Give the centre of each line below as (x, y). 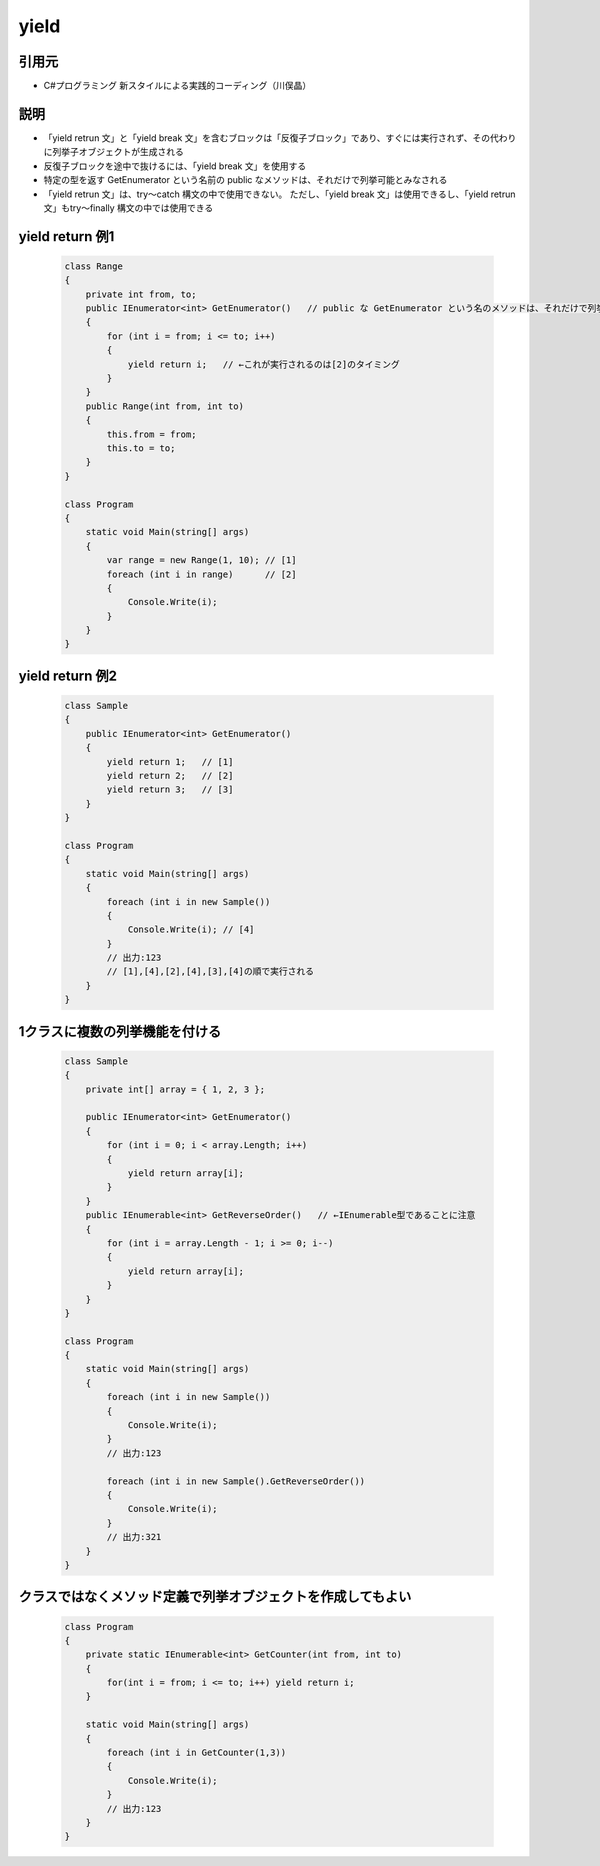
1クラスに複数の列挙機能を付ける (120, 1031)
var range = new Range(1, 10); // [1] (201, 560)
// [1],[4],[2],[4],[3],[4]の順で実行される (210, 971)
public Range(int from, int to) (165, 406)
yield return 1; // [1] (170, 761)
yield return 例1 (66, 236)
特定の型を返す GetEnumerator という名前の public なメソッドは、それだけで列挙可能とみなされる (245, 180)
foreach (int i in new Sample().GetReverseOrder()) (236, 1481)
